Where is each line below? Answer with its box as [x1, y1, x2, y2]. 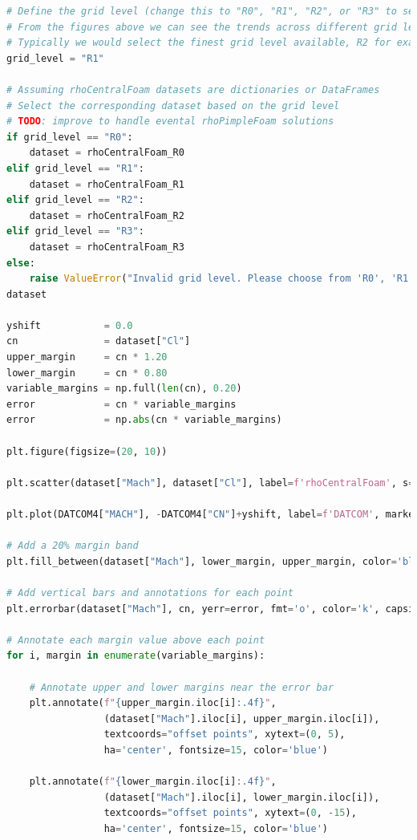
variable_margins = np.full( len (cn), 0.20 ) [6, 383, 242, 395]
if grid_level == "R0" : [6, 131, 133, 143]
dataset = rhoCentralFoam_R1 [29, 178, 184, 190]
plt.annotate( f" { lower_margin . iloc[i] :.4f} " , [29, 776, 277, 788]
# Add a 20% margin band [6, 540, 139, 552]
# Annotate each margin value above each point [6, 634, 265, 646]
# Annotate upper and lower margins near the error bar [29, 681, 334, 693]
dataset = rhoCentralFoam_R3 [29, 241, 184, 253]
